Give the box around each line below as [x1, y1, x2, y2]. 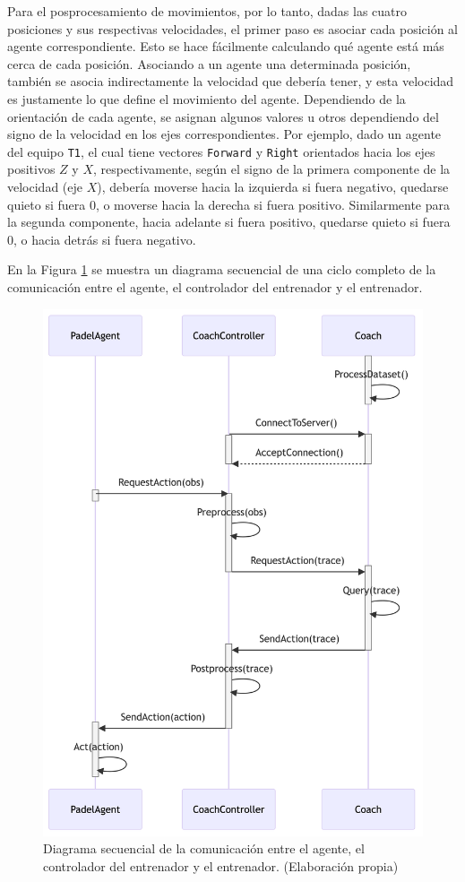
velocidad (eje [7, 177, 82, 195]
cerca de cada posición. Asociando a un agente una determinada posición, [7, 54, 411, 73]
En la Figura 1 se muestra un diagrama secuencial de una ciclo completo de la [7, 260, 436, 279]
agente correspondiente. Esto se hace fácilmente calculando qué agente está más [7, 37, 444, 56]
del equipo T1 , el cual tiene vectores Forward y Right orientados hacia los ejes [7, 142, 435, 160]
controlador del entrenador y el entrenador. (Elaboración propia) [43, 857, 399, 876]
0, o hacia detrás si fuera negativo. [7, 229, 196, 248]
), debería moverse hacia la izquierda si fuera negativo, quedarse [97, 177, 449, 195]
